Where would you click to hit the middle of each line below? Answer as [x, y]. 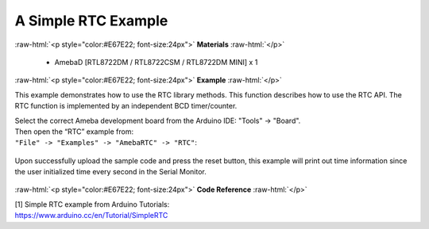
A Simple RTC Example [91, 21]
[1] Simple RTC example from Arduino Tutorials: [92, 204]
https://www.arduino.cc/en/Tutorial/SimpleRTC [91, 216]
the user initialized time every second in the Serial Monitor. [110, 172]
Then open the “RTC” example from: [74, 132]
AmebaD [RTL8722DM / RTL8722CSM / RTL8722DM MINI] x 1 [156, 62]
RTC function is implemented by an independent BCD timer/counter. [126, 106]
